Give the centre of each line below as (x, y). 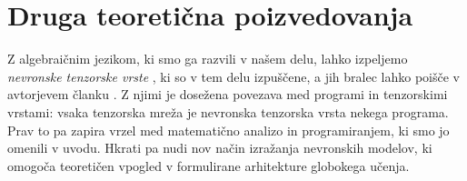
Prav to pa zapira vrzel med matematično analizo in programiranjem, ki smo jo (229, 130)
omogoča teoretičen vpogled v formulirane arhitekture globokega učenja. (209, 165)
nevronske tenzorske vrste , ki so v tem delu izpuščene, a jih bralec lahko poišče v (233, 76)
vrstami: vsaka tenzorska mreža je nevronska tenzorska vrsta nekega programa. (228, 111)
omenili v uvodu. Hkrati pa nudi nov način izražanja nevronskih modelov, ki (220, 148)
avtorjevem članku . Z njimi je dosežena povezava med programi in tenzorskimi (228, 94)
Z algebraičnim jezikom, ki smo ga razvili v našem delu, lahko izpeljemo (208, 59)
